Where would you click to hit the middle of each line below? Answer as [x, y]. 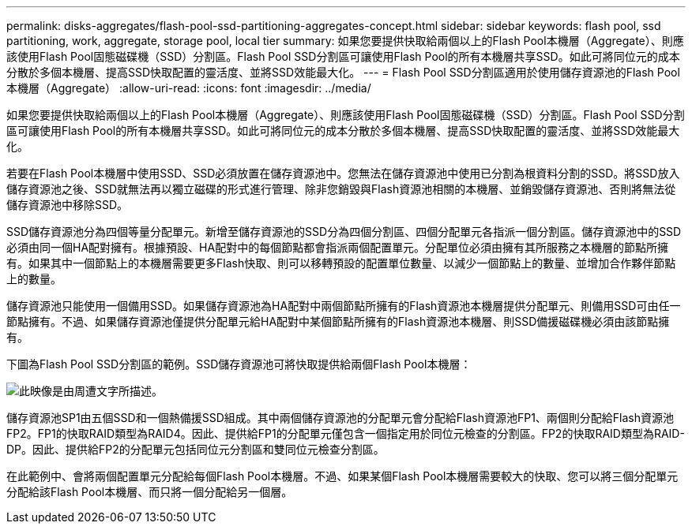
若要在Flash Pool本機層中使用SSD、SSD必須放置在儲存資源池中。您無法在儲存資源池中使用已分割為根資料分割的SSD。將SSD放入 [343, 173]
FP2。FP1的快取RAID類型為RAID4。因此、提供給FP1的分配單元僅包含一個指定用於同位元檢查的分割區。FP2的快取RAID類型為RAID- [346, 433]
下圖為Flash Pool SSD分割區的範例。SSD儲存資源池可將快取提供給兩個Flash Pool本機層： [239, 364]
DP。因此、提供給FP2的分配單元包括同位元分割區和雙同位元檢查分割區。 [196, 449]
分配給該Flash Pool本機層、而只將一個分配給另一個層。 [150, 492]
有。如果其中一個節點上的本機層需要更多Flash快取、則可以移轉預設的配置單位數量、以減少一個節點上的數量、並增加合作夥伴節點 [341, 263]
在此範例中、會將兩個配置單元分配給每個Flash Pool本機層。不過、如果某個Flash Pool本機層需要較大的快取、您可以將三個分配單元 [342, 476]
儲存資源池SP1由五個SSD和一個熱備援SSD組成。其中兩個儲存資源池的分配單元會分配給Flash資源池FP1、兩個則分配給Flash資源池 [340, 418]
